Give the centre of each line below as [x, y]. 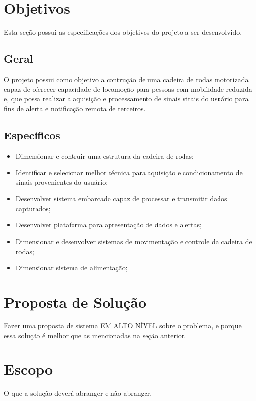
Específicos [32, 135]
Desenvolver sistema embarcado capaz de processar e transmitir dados [121, 199]
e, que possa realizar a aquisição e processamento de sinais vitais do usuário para [126, 99]
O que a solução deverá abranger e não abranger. [78, 393]
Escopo [29, 369]
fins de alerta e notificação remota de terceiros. [75, 108]
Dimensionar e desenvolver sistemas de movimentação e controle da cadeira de [134, 242]
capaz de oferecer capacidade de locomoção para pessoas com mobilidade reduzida [128, 89]
